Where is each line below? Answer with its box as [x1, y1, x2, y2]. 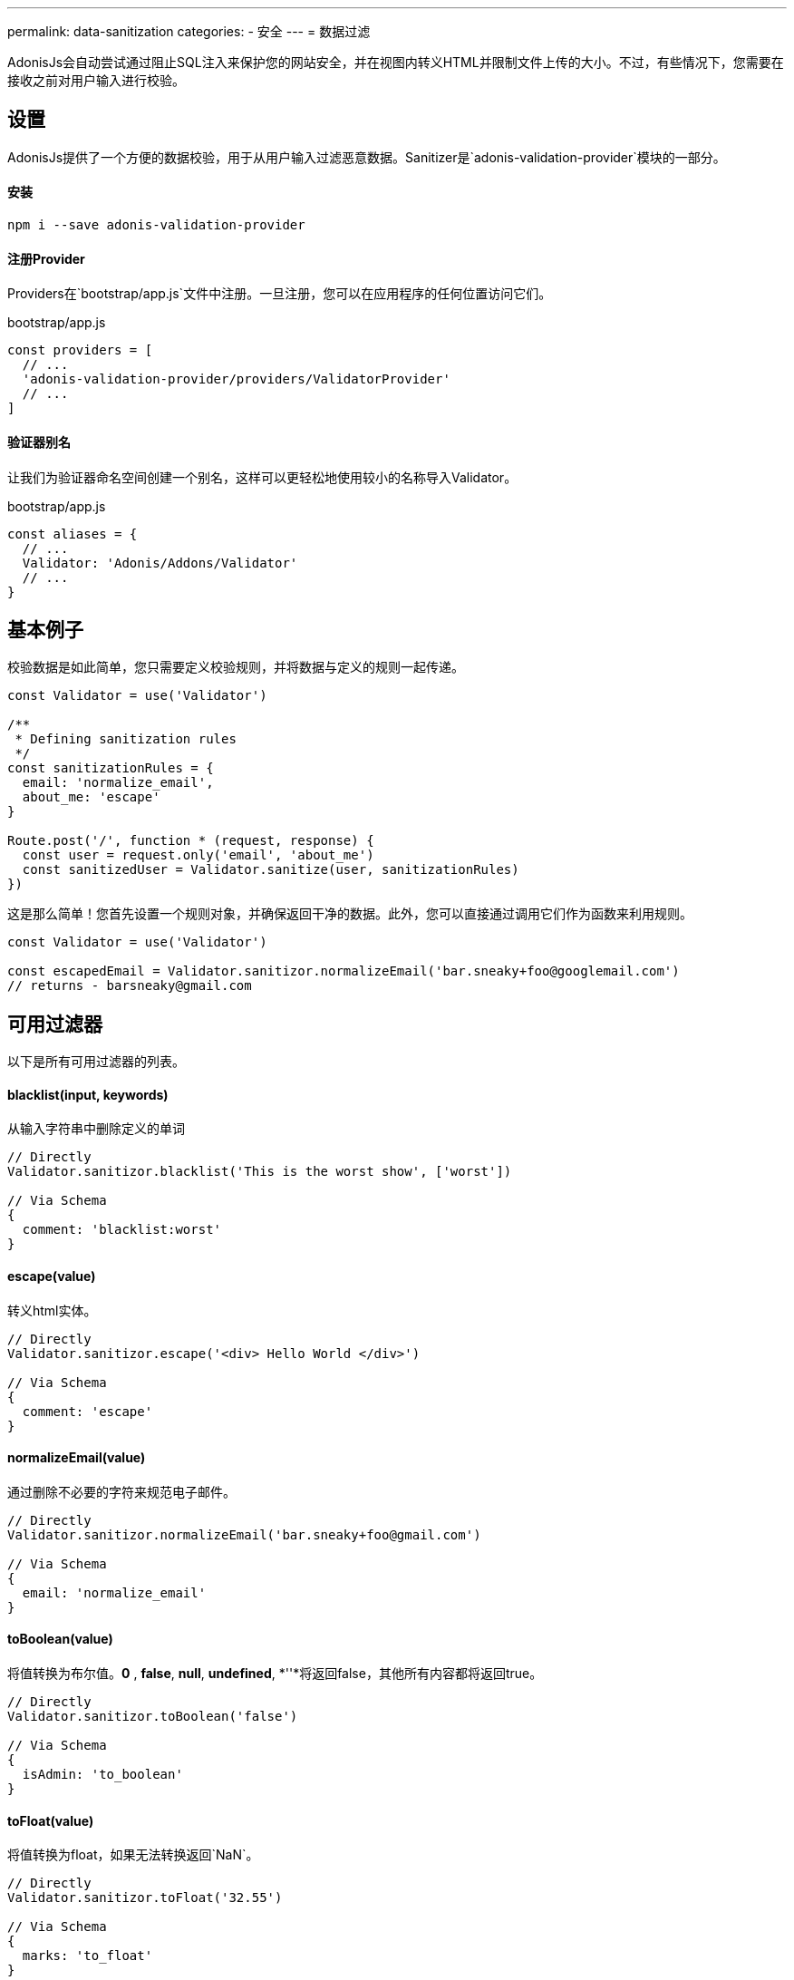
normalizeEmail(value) [7, 1450, 146, 1466]
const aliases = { [7, 526, 138, 541]
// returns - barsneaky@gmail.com [7, 978, 252, 994]
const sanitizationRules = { [7, 761, 214, 776]
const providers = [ [7, 343, 153, 358]
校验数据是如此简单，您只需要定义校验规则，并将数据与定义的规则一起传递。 [7, 659, 464, 675]
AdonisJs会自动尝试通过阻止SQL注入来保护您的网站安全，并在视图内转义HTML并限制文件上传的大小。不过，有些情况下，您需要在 [7, 54, 784, 70]
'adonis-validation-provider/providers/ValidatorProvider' [22, 372, 450, 387]
